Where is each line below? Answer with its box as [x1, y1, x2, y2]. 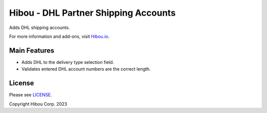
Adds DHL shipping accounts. [9, 25, 70, 30]
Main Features [9, 46, 54, 55]
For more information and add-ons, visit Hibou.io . [9, 33, 110, 39]
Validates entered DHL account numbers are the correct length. [21, 66, 151, 72]
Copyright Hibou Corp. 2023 [9, 101, 68, 107]
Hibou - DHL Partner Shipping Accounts [9, 7, 176, 18]
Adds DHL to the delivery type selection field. [21, 59, 114, 65]
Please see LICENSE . [9, 92, 52, 98]
